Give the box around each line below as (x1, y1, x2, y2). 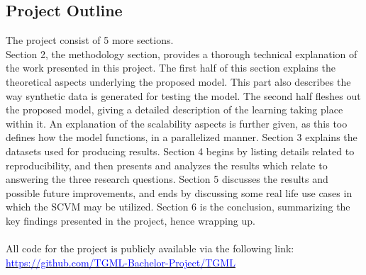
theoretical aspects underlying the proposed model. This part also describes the (6, 74, 351, 89)
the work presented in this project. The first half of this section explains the (6, 60, 335, 75)
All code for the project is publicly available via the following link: (6, 241, 294, 256)
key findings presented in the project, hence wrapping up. (6, 213, 255, 228)
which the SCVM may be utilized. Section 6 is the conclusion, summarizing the (6, 199, 350, 214)
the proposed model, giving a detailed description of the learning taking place (6, 102, 343, 117)
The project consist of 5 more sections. (6, 33, 174, 47)
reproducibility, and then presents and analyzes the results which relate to (6, 157, 328, 172)
